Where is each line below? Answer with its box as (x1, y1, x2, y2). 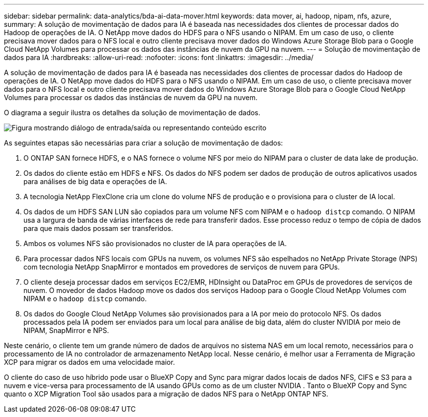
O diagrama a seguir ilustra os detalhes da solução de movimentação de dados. (4, 108, 260, 117)
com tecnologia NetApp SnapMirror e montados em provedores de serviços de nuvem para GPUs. (23, 263, 340, 271)
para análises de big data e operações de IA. (23, 177, 167, 186)
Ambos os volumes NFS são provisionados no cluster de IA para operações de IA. (23, 239, 287, 248)
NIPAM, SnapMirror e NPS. (23, 326, 109, 334)
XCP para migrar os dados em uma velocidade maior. (4, 358, 175, 366)
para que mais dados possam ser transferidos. (23, 224, 173, 232)
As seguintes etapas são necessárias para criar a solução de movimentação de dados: (4, 139, 283, 147)
